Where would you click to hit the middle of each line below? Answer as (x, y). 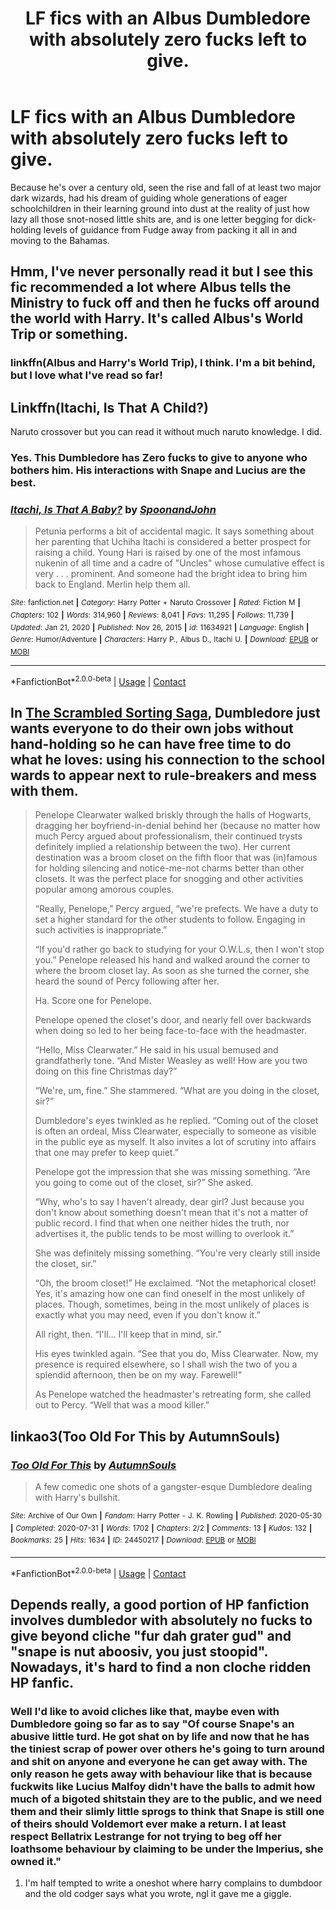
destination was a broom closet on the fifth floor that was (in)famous (176, 858)
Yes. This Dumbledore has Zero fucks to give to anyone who (159, 457)
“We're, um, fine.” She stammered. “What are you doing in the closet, (177, 1091)
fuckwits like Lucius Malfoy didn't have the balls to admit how (163, 1786)
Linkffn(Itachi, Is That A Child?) (109, 407)
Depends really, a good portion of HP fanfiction (160, 1605)
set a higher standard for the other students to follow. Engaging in (170, 919)
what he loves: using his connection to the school (168, 759)
